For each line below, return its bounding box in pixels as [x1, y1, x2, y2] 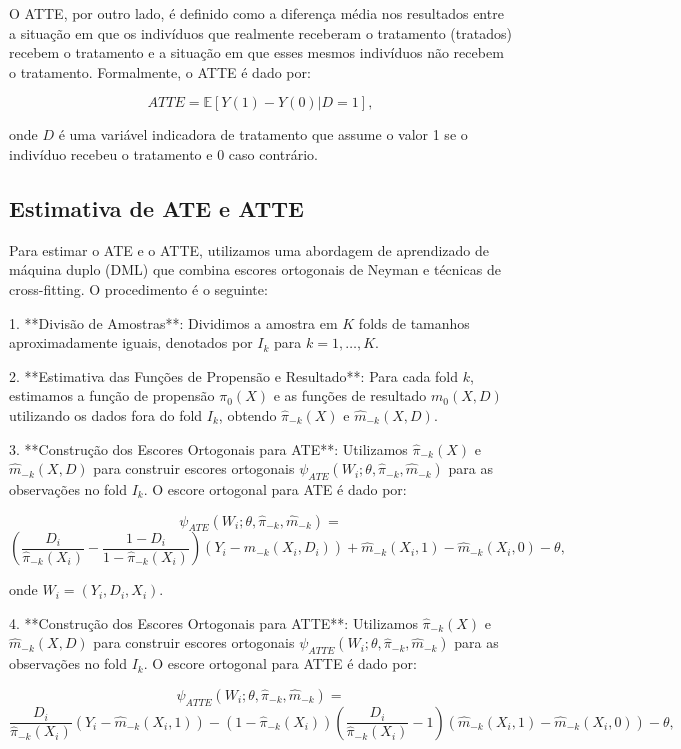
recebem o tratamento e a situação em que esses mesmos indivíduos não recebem [9, 42, 504, 63]
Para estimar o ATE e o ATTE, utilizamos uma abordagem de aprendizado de [9, 239, 489, 260]
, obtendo [218, 404, 277, 425]
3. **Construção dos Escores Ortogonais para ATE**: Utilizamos [9, 438, 408, 459]
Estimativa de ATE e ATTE [9, 192, 304, 223]
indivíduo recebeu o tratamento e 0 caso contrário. [9, 143, 319, 164]
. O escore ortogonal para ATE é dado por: [143, 478, 407, 499]
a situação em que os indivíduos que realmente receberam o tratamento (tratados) [9, 22, 512, 43]
